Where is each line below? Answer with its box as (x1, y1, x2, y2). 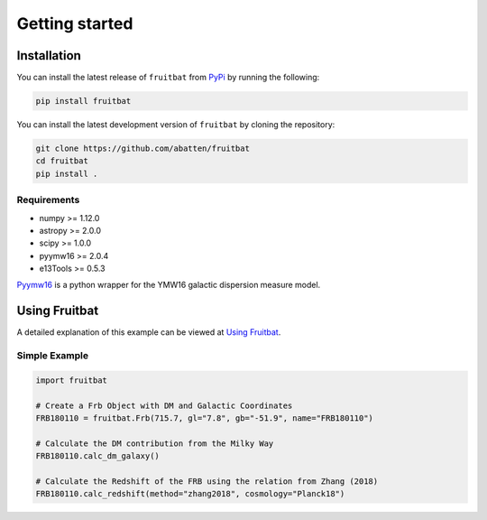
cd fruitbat (35, 156, 89, 166)
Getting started (16, 14, 133, 33)
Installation (16, 48, 81, 63)
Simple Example (16, 349, 89, 362)
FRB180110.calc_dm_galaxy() (35, 451, 160, 461)
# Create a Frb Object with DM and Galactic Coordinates (35, 400, 293, 411)
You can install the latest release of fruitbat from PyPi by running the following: (16, 72, 320, 83)
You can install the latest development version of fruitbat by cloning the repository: (16, 119, 335, 130)
